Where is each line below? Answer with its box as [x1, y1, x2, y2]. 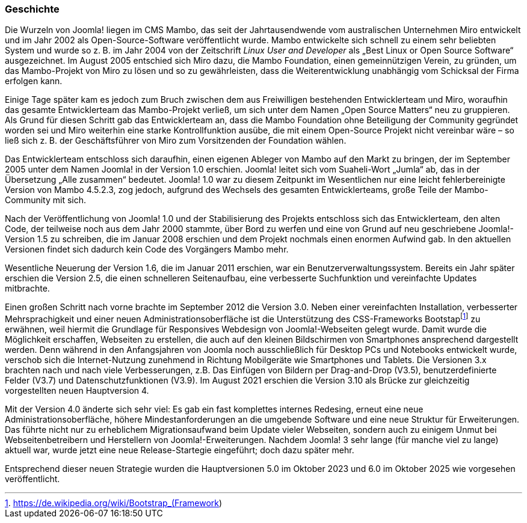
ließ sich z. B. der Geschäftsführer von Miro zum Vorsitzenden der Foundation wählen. [5, 135, 347, 146]
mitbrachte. [5, 283, 50, 294]
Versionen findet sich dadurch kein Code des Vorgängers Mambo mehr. [5, 244, 289, 255]
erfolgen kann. [5, 76, 63, 87]
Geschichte [5, 3, 60, 15]
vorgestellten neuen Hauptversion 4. [5, 385, 149, 396]
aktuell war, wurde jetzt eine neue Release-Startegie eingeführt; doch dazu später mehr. [5, 445, 354, 456]
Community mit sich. [5, 195, 87, 206]
